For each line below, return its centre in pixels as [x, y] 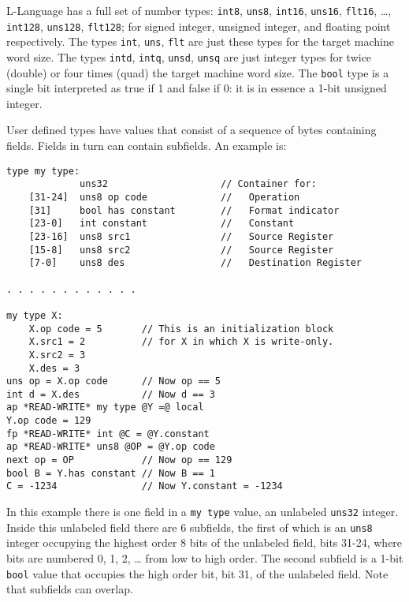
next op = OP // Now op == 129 [119, 460]
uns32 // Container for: [198, 184]
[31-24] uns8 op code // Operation [164, 197]
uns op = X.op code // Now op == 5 [114, 381]
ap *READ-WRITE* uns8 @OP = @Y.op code [111, 447]
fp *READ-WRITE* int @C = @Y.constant [108, 434]
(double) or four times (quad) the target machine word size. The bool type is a [198, 72]
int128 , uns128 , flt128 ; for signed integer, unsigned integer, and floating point [199, 26]
